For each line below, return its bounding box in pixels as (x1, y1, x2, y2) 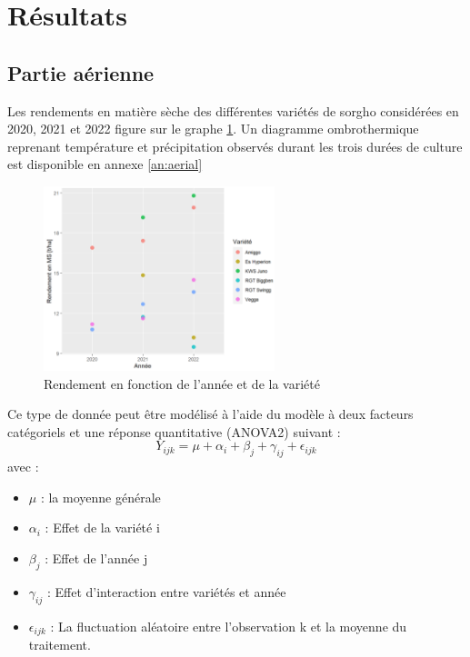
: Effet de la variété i (45, 518, 160, 537)
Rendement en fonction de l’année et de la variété (44, 373, 320, 393)
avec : (7, 457, 39, 476)
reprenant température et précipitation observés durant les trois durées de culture (7, 136, 463, 155)
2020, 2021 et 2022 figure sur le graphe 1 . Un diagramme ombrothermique (7, 119, 419, 138)
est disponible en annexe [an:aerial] (7, 154, 203, 174)
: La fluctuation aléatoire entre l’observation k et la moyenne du (50, 616, 407, 635)
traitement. (28, 635, 91, 654)
